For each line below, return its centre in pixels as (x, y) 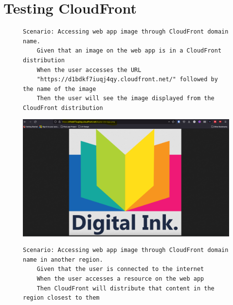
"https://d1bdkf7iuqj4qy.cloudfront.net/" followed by (127, 80)
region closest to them (61, 298)
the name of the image (60, 89)
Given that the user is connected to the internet (120, 269)
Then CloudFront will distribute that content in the (125, 288)
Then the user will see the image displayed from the (125, 99)
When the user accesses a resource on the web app (120, 279)
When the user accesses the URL (89, 70)
